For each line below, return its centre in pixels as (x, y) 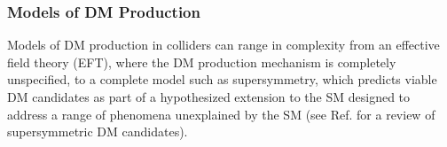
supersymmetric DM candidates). (98, 132)
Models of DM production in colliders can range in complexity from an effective (223, 45)
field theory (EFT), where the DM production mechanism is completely (202, 62)
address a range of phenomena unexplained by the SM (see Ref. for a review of (221, 114)
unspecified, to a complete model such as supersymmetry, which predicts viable (222, 79)
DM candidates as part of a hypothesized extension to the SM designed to (209, 97)
